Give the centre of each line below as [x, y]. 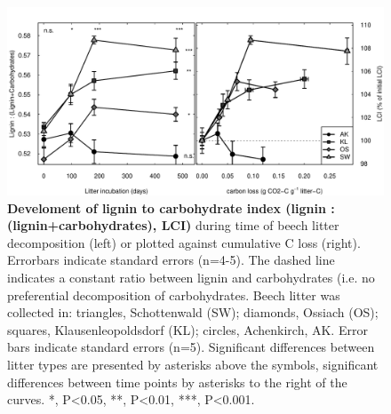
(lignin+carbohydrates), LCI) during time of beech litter [173, 225]
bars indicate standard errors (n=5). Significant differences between [191, 347]
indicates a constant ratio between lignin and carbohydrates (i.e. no [191, 277]
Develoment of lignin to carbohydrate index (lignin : [171, 207]
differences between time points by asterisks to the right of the [177, 382]
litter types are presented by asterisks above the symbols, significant [193, 364]
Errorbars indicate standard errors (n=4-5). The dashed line [171, 260]
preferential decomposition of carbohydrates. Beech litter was [174, 295]
